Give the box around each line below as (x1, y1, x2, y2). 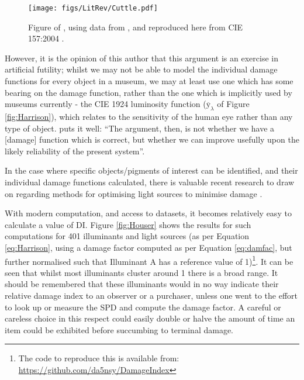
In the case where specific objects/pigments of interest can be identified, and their (5, 164, 298, 177)
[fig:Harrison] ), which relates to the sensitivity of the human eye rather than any (5, 110, 293, 123)
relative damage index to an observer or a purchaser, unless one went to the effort (5, 289, 298, 301)
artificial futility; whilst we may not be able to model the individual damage (5, 63, 278, 75)
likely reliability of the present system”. (5, 144, 145, 157)
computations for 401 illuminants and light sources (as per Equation (5, 230, 250, 242)
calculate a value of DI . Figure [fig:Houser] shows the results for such (5, 218, 251, 230)
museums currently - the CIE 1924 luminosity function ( (5, 98, 206, 110)
